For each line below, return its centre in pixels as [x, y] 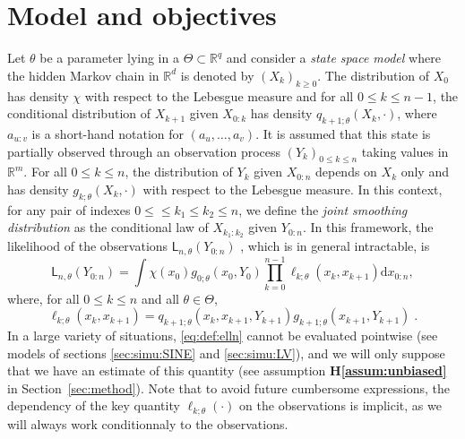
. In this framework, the [368, 227]
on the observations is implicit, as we [340, 405]
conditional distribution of [79, 113]
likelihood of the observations [88, 246]
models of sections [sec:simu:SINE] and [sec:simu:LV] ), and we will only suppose [226, 353]
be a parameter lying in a [109, 58]
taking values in [405, 151]
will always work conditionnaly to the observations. [148, 423]
